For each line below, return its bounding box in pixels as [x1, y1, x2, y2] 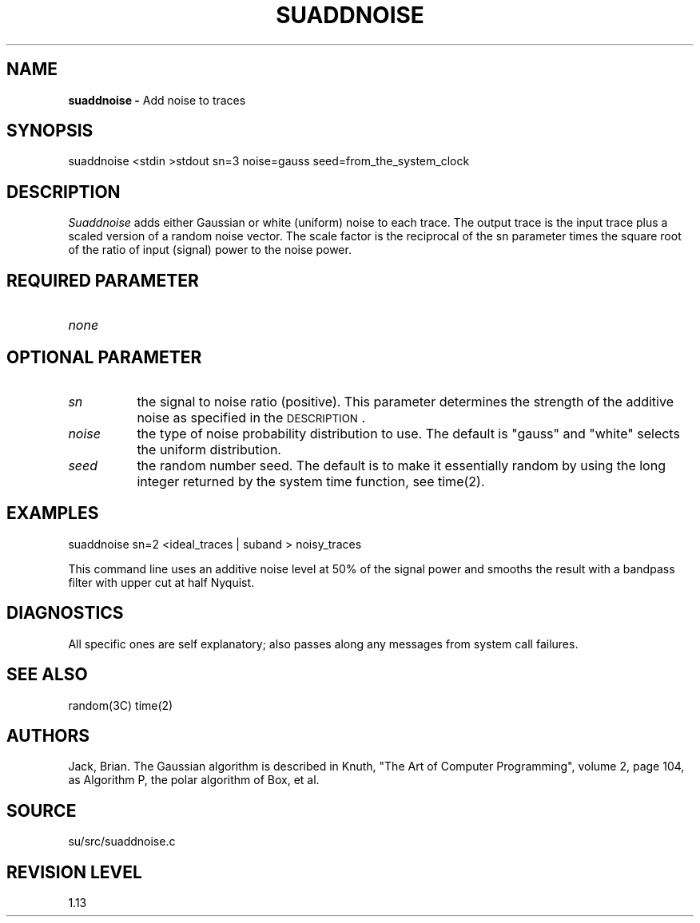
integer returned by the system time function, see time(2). [137, 473, 485, 489]
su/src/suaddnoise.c [68, 834, 176, 849]
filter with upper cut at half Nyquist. [68, 575, 255, 589]
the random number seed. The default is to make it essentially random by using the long [137, 457, 666, 473]
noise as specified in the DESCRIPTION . [137, 409, 365, 426]
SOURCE [6, 800, 77, 821]
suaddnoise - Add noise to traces [68, 93, 246, 107]
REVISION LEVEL [6, 862, 142, 882]
